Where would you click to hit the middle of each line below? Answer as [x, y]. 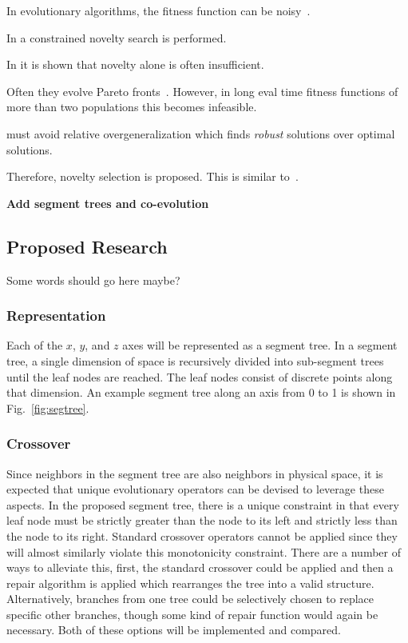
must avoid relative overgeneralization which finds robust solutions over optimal [201, 133]
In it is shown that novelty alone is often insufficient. [135, 64]
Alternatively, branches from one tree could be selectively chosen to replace [190, 599]
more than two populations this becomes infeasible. [132, 107]
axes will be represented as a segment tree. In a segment [260, 345]
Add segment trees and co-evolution [108, 203]
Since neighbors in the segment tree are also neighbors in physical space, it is [195, 473]
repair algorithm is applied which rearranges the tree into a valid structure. [190, 583]
